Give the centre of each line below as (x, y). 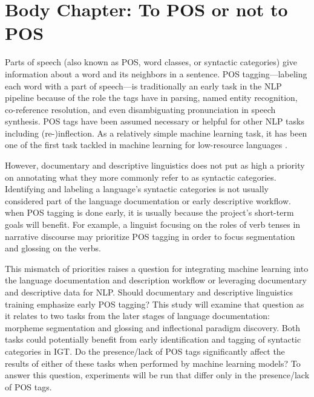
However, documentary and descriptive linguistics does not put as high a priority (155, 165)
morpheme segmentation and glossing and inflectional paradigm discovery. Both (152, 327)
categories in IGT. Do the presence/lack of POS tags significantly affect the (145, 351)
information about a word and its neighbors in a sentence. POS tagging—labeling (156, 73)
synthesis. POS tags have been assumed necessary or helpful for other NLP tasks (155, 121)
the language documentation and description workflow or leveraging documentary (156, 280)
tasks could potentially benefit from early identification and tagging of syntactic (153, 339)
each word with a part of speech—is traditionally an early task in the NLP (143, 86)
